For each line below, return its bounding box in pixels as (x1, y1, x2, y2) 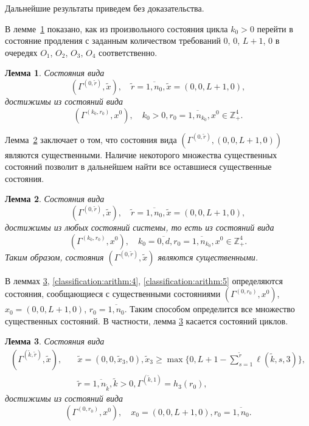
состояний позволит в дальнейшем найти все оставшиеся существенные (5, 160, 272, 173)
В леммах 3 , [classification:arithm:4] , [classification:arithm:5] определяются (5, 274, 283, 287)
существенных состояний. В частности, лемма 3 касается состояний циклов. (5, 314, 288, 327)
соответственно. (99, 46, 158, 58)
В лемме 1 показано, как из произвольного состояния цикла (5, 22, 228, 35)
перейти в (257, 22, 293, 35)
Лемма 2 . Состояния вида (5, 192, 105, 205)
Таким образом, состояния (5, 250, 104, 263)
